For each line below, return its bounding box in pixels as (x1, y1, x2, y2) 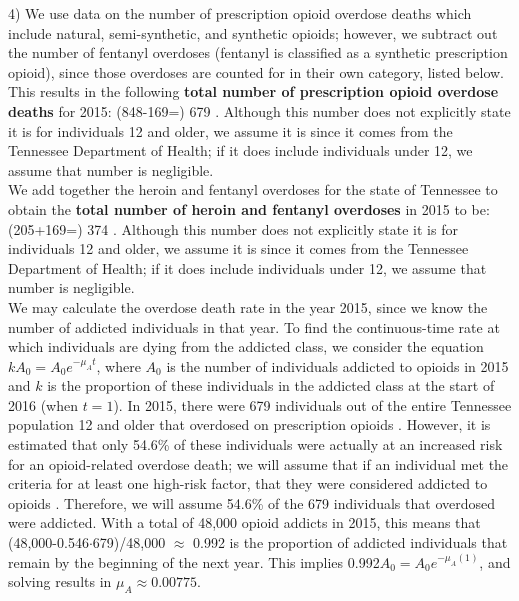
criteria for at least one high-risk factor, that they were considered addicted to (8, 473, 488, 494)
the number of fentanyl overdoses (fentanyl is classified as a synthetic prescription (8, 42, 508, 63)
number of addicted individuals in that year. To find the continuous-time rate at (8, 316, 500, 337)
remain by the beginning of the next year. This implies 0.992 (8, 551, 380, 572)
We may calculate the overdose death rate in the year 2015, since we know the (8, 296, 488, 317)
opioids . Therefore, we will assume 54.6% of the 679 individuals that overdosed (8, 492, 495, 513)
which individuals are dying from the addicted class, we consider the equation (8, 336, 484, 357)
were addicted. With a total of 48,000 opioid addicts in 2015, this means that (8, 512, 481, 533)
